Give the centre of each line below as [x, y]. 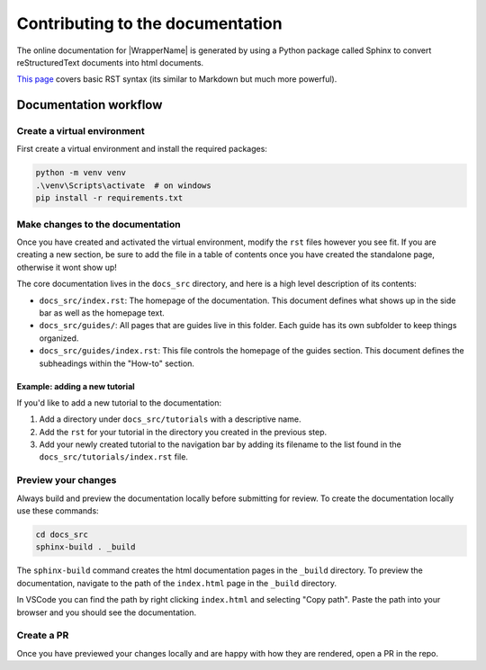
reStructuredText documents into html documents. [110, 62]
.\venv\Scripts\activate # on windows [123, 185]
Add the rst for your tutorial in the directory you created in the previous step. [183, 432]
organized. [59, 338]
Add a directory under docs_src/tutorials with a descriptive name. [170, 419]
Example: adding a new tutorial [76, 386]
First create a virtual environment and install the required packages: [142, 149]
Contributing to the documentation [149, 23]
